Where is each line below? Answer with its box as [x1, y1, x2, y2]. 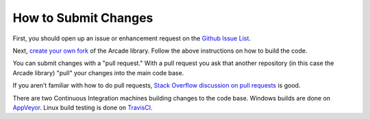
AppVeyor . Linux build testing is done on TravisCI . [12, 103, 153, 111]
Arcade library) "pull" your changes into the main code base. [12, 68, 184, 77]
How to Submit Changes [12, 10, 153, 25]
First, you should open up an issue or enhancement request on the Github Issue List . [12, 34, 251, 42]
